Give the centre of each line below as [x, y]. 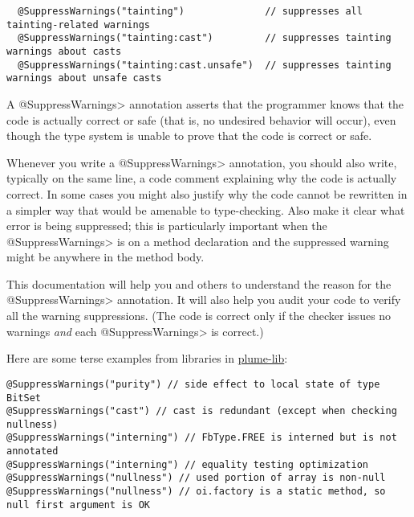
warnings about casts [64, 51]
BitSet [24, 398]
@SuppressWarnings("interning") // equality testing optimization [188, 464]
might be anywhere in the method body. [106, 257]
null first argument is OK [78, 505]
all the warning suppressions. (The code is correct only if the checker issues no [199, 316]
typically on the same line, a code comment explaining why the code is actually [202, 178]
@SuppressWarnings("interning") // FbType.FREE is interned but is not [202, 438]
